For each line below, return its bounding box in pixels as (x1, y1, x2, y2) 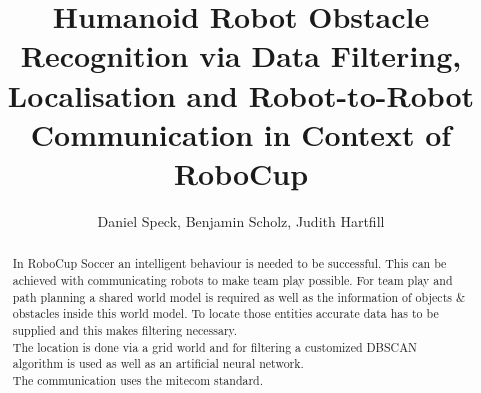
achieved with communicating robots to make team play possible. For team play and (12, 271, 453, 288)
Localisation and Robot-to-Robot (7, 74, 475, 115)
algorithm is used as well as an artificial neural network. (12, 355, 304, 372)
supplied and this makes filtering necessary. (12, 321, 238, 338)
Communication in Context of (30, 113, 452, 154)
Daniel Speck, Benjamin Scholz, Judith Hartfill (97, 210, 385, 231)
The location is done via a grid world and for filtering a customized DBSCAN (12, 338, 418, 355)
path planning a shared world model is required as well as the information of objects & (12, 288, 466, 305)
